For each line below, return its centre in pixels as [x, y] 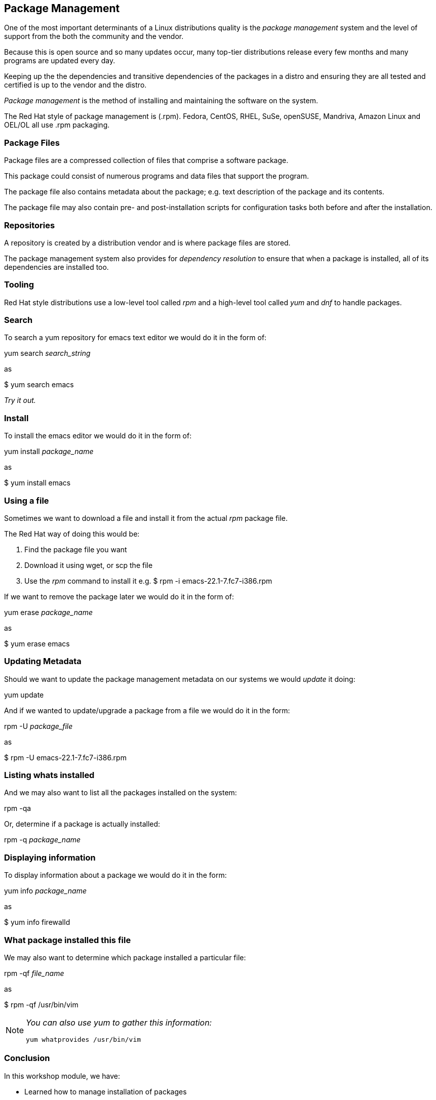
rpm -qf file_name [34, 973]
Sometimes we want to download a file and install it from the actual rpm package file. [146, 518]
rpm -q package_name [43, 840]
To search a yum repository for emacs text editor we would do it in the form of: [135, 338]
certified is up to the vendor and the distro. [75, 85]
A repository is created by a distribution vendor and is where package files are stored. [147, 242]
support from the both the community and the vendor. [94, 36]
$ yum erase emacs [37, 643]
